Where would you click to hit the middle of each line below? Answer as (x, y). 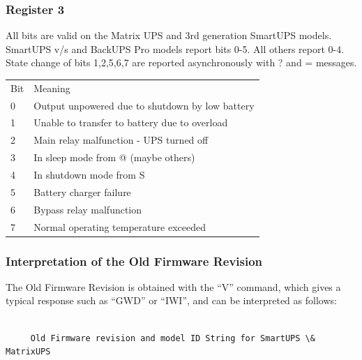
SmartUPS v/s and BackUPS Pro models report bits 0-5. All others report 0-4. (175, 48)
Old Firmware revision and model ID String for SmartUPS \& (173, 338)
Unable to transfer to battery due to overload (131, 122)
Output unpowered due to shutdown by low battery (144, 105)
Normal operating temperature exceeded (120, 226)
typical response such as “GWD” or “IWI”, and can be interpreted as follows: (171, 300)
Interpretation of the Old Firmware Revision (134, 261)
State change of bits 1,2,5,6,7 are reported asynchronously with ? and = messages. (181, 62)
